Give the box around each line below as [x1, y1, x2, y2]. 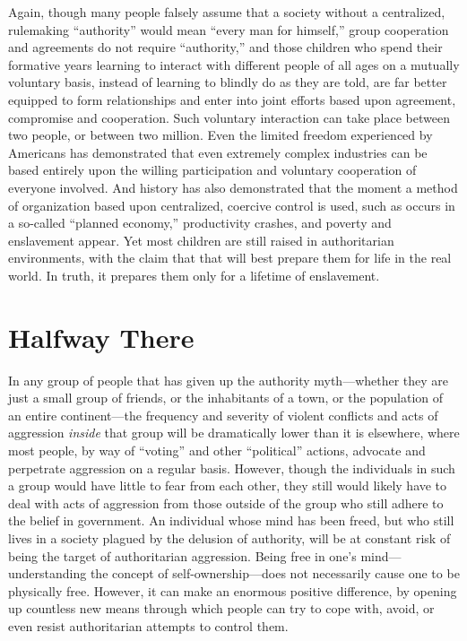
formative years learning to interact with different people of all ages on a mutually [8, 55, 460, 74]
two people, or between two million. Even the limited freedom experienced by [8, 126, 433, 144]
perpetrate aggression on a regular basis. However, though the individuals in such [8, 458, 455, 477]
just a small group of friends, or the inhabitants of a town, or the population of [8, 388, 444, 407]
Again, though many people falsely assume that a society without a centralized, [8, 3, 445, 21]
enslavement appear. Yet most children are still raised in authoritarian [8, 230, 394, 249]
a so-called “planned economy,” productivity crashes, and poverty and [8, 213, 392, 232]
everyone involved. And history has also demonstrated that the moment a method [8, 178, 458, 196]
